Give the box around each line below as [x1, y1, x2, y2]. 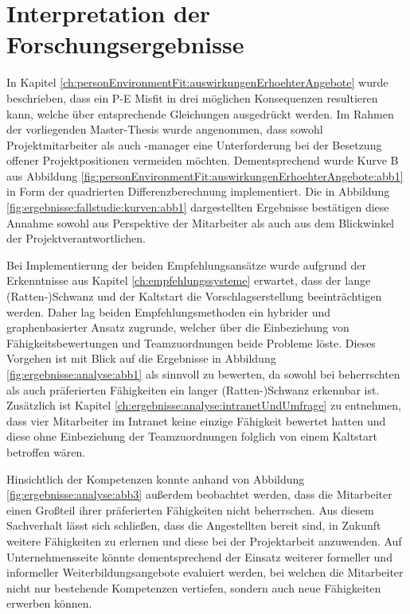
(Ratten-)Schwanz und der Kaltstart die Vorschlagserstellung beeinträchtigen [6, 288, 382, 305]
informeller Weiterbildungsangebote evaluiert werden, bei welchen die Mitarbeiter [6, 564, 404, 581]
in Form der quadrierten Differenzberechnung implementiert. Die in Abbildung [6, 183, 390, 200]
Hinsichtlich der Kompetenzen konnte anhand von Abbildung [6, 470, 305, 487]
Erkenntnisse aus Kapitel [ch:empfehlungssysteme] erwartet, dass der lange [6, 272, 371, 289]
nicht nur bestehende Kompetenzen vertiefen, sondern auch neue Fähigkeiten [6, 579, 381, 596]
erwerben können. [6, 595, 92, 612]
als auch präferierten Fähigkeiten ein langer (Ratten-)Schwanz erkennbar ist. [6, 381, 380, 398]
